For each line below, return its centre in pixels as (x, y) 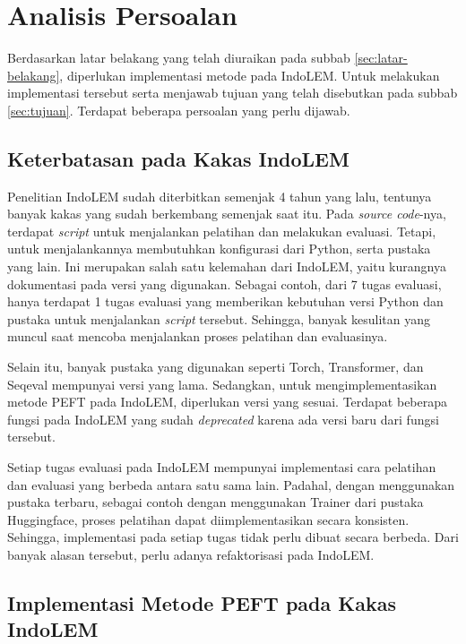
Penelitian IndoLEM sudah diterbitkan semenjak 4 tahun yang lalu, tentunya (220, 196)
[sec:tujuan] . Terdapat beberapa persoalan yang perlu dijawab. (179, 110)
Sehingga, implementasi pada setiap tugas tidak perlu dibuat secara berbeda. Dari (233, 537)
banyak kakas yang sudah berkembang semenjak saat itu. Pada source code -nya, (227, 214)
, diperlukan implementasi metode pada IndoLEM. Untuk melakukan (250, 75)
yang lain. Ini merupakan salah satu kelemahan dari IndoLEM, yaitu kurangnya (227, 266)
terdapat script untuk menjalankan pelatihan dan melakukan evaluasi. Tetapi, (222, 231)
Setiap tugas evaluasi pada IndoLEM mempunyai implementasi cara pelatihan (222, 467)
